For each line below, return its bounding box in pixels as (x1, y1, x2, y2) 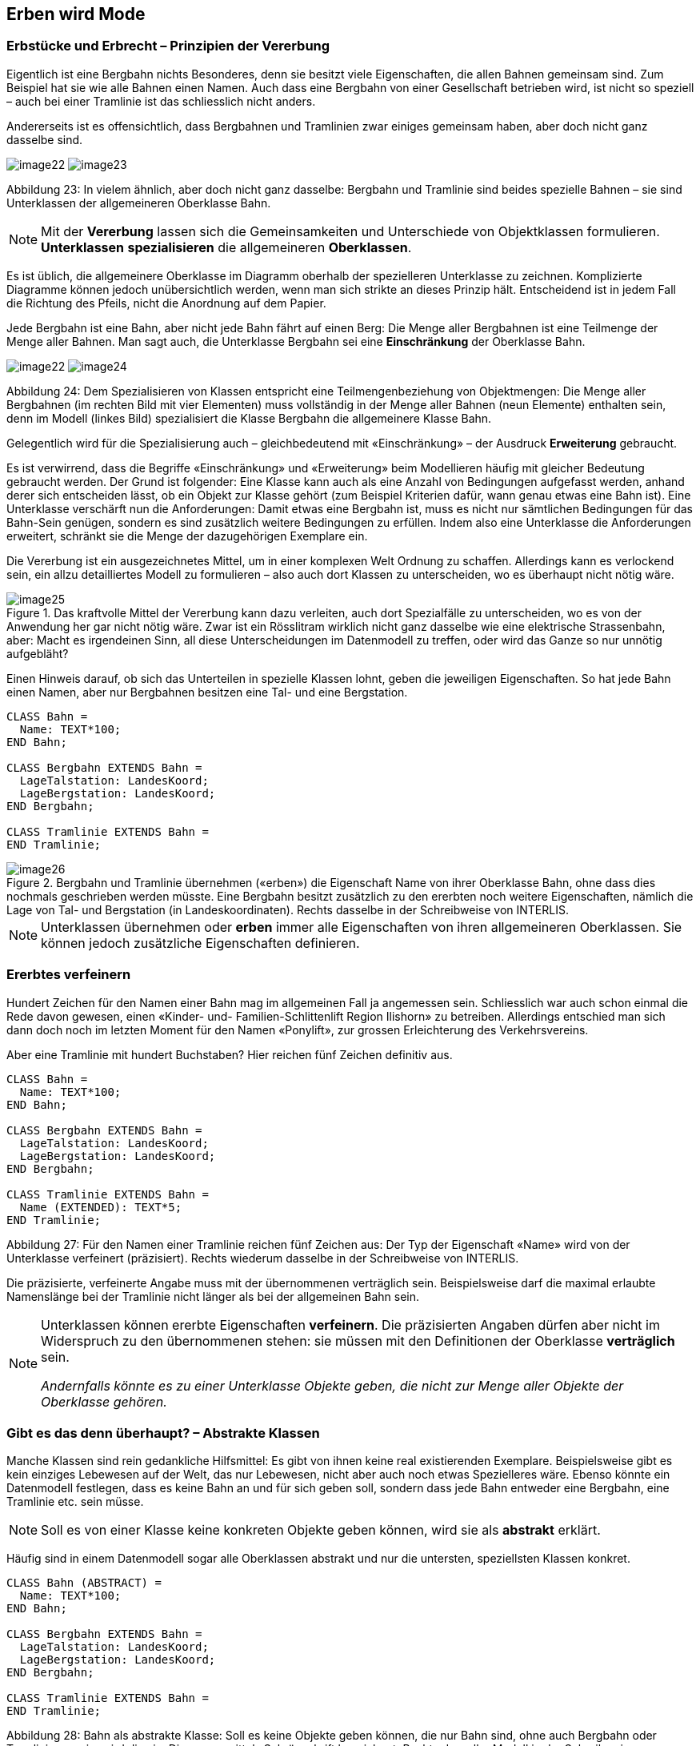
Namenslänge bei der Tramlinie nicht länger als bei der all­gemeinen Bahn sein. (6, 1289, 420, 1303)
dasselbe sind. (6, 132, 83, 147)
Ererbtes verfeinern (6, 966, 131, 983)
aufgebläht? (6, 646, 69, 660)
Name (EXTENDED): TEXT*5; (19, 1200, 182, 1214)
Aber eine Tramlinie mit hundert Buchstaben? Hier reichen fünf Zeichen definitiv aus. (6, 1047, 453, 1062)
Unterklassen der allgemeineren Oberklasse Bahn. (6, 195, 271, 210)
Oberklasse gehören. (41, 1393, 167, 1410)
